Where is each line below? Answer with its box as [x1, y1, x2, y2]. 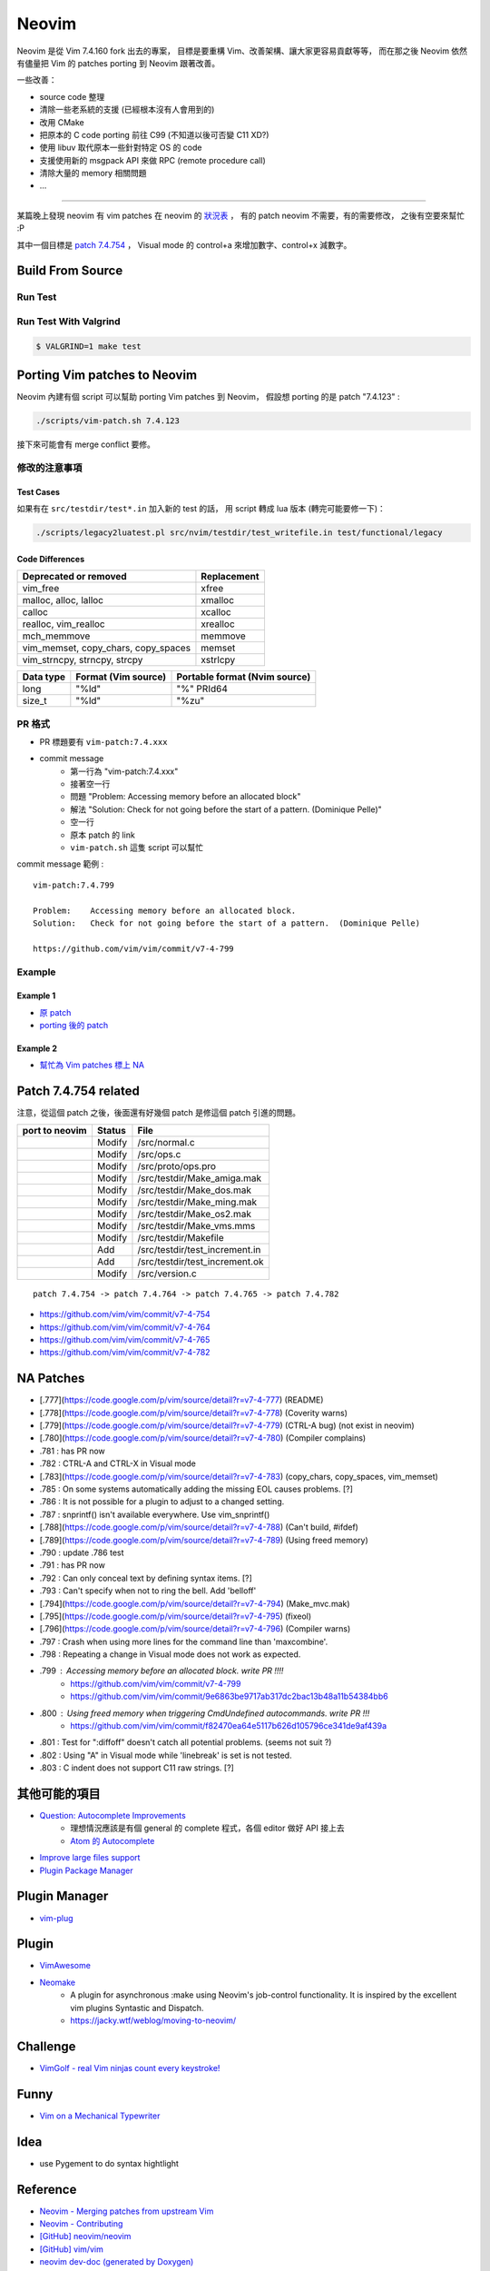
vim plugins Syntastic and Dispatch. [70, 2002, 204, 2013]
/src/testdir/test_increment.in [137, 1243, 261, 1255]
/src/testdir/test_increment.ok [137, 1255, 264, 1267]
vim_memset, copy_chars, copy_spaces [22, 641, 191, 654]
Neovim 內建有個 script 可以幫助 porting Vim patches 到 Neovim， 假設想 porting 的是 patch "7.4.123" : [16, 392, 400, 402]
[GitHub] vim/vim [39, 2244, 103, 2255]
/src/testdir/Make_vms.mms [137, 1219, 256, 1232]
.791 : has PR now [39, 1560, 106, 1571]
